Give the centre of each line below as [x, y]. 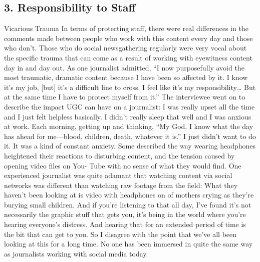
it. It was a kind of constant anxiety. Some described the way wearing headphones [130, 146]
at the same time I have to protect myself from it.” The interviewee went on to [125, 97]
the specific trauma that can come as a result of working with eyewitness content [128, 57]
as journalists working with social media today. [76, 253]
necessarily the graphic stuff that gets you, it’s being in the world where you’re [125, 214]
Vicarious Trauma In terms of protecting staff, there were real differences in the [126, 28]
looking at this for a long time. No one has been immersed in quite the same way [128, 244]
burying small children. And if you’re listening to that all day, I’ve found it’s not [128, 204]
